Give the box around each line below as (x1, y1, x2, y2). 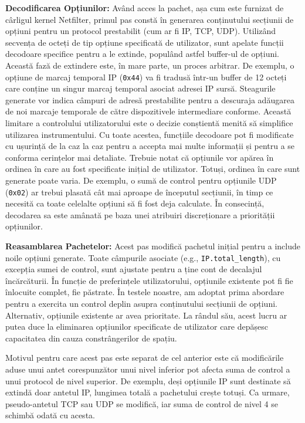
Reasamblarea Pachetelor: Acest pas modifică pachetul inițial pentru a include (5, 240, 300, 252)
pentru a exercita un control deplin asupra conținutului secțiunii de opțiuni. (5, 297, 277, 310)
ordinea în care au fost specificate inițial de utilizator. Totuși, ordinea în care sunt (5, 163, 300, 175)
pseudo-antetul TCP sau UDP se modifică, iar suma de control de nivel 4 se (5, 397, 278, 410)
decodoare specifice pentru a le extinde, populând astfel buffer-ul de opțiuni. (5, 48, 279, 60)
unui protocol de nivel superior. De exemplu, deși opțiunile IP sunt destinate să (5, 374, 291, 387)
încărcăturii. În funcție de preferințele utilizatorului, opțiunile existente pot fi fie (5, 274, 293, 286)
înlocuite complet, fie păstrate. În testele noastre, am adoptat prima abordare (5, 286, 284, 298)
